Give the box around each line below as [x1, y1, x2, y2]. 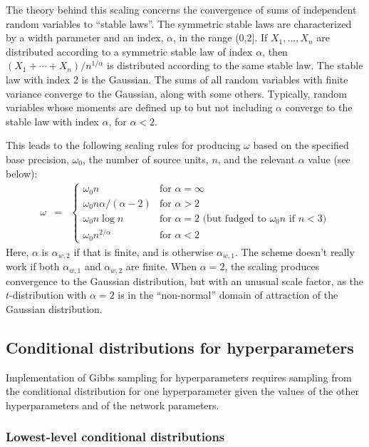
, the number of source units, [82, 151, 209, 166]
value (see [308, 151, 350, 166]
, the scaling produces [224, 259, 320, 274]
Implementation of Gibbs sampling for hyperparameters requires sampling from [6, 369, 352, 384]
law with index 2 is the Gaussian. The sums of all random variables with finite [6, 71, 348, 86]
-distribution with [9, 287, 87, 302]
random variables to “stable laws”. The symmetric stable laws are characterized [6, 16, 352, 31]
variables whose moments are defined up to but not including [6, 100, 273, 115]
